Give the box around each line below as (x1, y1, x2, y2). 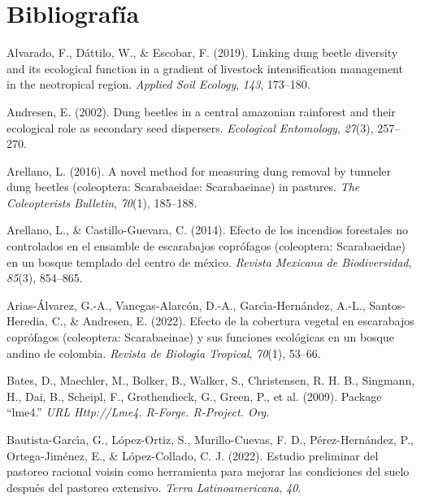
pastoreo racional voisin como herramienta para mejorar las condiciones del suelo (7, 463, 410, 480)
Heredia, (7, 312, 48, 329)
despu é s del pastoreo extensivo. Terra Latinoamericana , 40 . (7, 478, 302, 495)
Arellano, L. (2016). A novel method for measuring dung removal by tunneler (7, 162, 391, 179)
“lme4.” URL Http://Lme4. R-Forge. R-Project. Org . (7, 403, 270, 420)
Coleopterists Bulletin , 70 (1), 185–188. (7, 194, 197, 211)
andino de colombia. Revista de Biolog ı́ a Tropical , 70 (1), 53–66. (7, 344, 321, 361)
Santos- (369, 296, 406, 313)
